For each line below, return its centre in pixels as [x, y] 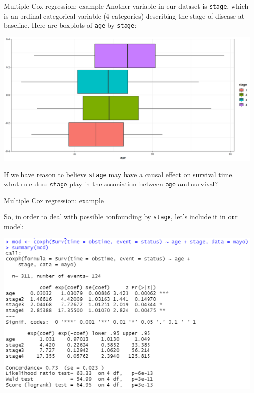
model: [14, 226]
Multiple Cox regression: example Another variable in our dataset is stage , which [126, 6]
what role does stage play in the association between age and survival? [111, 184]
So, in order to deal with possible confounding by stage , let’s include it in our [121, 217]
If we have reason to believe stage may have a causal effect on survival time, [119, 174]
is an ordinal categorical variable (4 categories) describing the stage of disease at [124, 15]
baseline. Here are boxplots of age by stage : [70, 25]
